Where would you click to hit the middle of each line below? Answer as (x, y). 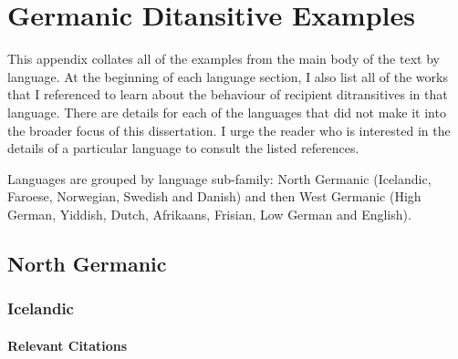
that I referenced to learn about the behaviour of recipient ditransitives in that (228, 94)
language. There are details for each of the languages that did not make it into (227, 112)
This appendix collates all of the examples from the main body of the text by (224, 59)
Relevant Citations (68, 345)
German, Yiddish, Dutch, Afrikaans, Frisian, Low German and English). (209, 214)
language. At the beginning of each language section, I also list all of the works (228, 76)
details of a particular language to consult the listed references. (183, 148)
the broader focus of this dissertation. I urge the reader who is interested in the (229, 130)
